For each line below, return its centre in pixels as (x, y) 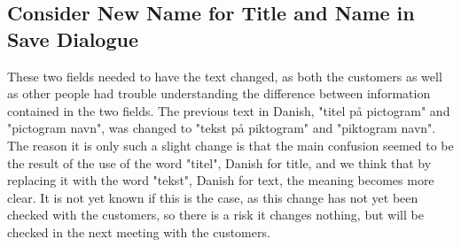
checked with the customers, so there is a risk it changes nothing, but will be (215, 215)
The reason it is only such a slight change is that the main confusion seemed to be (230, 145)
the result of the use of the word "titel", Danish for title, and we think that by (219, 162)
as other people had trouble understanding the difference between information (219, 93)
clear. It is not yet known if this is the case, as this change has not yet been (213, 197)
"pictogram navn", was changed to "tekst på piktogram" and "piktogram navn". (222, 128)
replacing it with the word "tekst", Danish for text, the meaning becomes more (221, 180)
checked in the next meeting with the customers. (139, 232)
